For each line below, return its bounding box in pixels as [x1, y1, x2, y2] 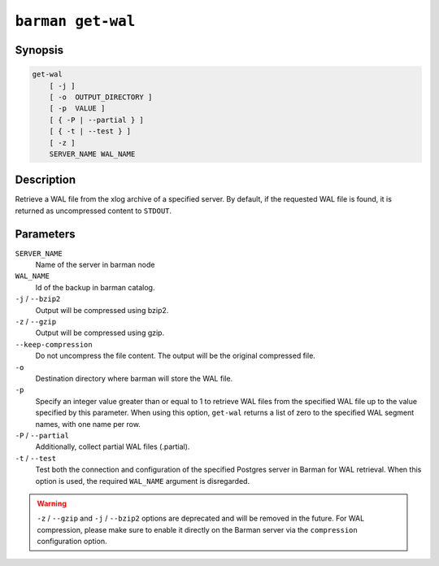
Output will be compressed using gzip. [35, 328, 165, 337]
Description [15, 173, 76, 187]
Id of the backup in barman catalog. [35, 282, 155, 292]
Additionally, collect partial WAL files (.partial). [35, 442, 190, 451]
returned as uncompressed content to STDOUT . [15, 206, 172, 216]
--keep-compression [15, 340, 93, 349]
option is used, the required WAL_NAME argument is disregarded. [35, 476, 250, 485]
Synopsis [15, 43, 64, 57]
